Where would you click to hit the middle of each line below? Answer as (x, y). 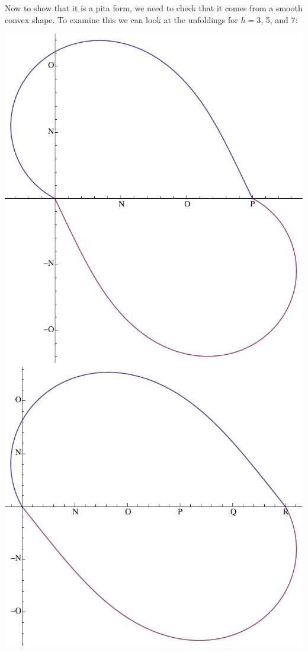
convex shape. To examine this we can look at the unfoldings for (121, 19)
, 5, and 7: (279, 19)
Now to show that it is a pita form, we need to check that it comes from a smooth (154, 8)
